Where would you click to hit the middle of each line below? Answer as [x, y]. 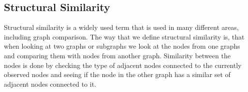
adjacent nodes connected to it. [50, 84]
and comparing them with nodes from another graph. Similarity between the [117, 55]
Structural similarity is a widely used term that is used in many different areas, [121, 27]
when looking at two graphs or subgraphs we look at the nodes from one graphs [122, 46]
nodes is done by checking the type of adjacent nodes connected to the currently [123, 65]
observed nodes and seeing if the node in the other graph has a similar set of [117, 74]
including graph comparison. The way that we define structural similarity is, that [124, 36]
